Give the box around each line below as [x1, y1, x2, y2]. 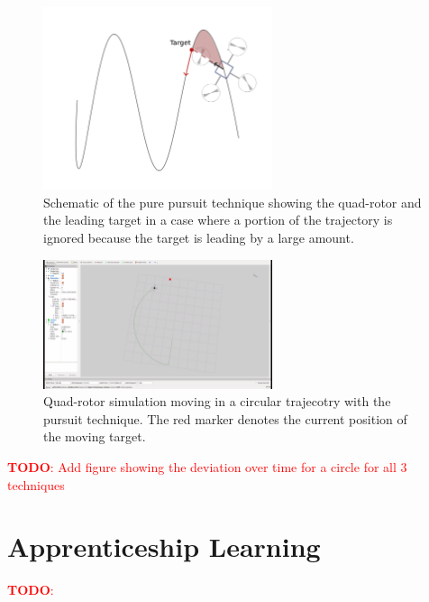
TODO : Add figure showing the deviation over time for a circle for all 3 [7, 458, 407, 477]
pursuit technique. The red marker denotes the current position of [43, 409, 407, 428]
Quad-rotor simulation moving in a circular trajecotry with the [43, 392, 391, 411]
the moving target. [43, 427, 146, 446]
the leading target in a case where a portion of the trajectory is [43, 210, 393, 229]
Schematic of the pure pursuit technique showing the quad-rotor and [43, 192, 422, 211]
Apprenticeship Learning [7, 528, 321, 565]
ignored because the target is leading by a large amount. [43, 228, 354, 246]
